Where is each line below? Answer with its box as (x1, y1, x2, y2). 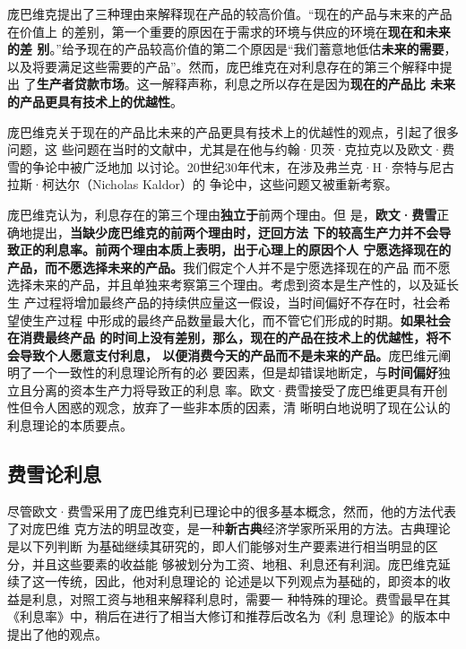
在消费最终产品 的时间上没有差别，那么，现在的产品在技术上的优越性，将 (7, 328, 439, 347)
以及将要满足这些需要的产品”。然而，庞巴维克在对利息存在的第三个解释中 (7, 56, 440, 75)
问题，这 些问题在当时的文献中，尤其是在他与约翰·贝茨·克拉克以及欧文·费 (7, 140, 455, 159)
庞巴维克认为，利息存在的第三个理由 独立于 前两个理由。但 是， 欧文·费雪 (7, 204, 437, 223)
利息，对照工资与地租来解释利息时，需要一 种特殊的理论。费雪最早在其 (31, 589, 451, 608)
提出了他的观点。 (7, 625, 108, 644)
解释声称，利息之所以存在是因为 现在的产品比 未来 (161, 74, 456, 93)
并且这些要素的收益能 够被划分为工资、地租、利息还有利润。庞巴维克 (31, 554, 438, 573)
